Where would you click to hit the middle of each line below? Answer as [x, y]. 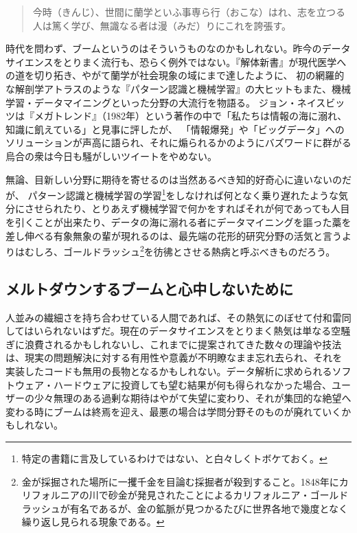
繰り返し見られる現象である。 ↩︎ [93, 522]
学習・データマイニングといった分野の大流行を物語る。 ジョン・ [151, 102]
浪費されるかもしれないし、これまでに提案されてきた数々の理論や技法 [183, 344]
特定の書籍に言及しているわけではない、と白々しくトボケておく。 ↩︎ [174, 458]
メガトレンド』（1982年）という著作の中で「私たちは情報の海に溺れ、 [191, 116]
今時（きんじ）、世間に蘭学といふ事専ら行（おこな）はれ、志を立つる [189, 12]
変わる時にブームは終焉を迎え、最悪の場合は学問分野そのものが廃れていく [174, 411]
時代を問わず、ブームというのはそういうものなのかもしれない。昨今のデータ [178, 48]
